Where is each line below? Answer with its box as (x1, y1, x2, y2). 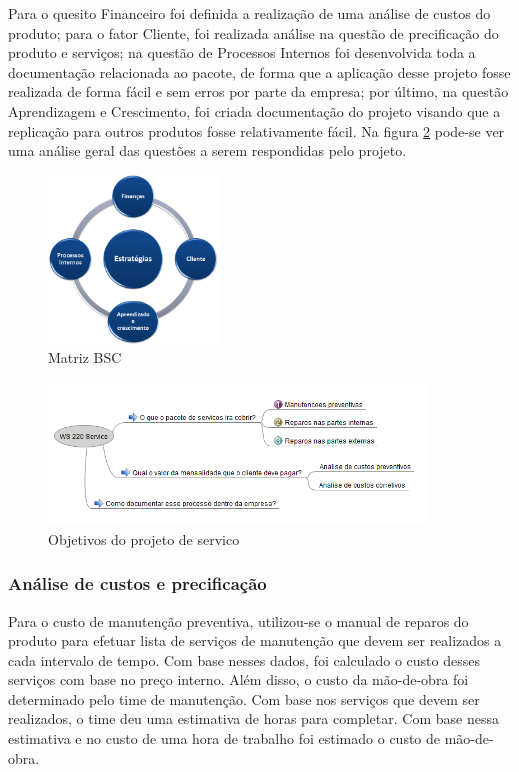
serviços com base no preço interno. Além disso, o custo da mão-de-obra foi (8, 669, 469, 690)
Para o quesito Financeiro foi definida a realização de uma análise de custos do (8, 3, 491, 23)
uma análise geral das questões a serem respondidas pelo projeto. (8, 140, 407, 161)
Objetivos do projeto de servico (48, 528, 240, 549)
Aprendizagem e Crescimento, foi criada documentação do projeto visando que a (8, 100, 501, 121)
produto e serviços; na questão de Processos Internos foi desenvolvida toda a (8, 42, 476, 63)
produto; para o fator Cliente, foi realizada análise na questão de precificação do (8, 22, 499, 43)
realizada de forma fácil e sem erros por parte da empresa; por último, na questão (8, 81, 509, 102)
